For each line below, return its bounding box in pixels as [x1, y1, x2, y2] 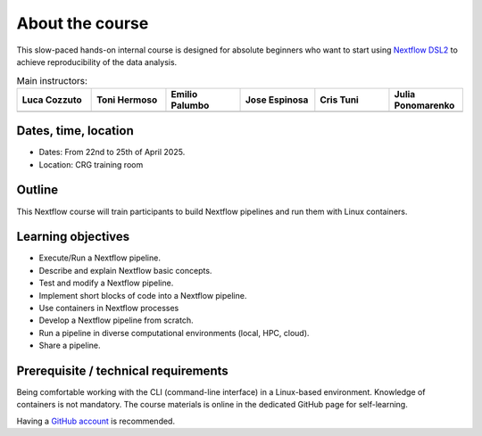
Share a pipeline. [38, 340, 102, 351]
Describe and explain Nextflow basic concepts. [38, 265, 212, 276]
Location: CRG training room [38, 159, 144, 169]
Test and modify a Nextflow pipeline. [38, 277, 174, 289]
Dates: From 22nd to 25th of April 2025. [38, 147, 186, 158]
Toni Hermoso [96, 94, 158, 106]
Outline [16, 183, 58, 198]
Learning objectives [16, 229, 130, 244]
